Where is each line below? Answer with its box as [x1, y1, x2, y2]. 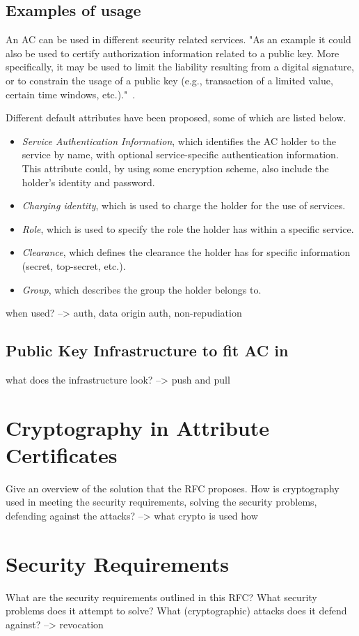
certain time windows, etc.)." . [6, 86, 136, 101]
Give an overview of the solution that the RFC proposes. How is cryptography [6, 480, 340, 495]
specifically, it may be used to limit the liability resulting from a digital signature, [6, 59, 354, 74]
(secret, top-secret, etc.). [22, 258, 126, 273]
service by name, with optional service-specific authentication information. [22, 147, 339, 162]
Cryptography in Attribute [6, 413, 269, 441]
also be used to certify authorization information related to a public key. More [6, 45, 340, 60]
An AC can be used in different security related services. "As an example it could [6, 32, 351, 47]
